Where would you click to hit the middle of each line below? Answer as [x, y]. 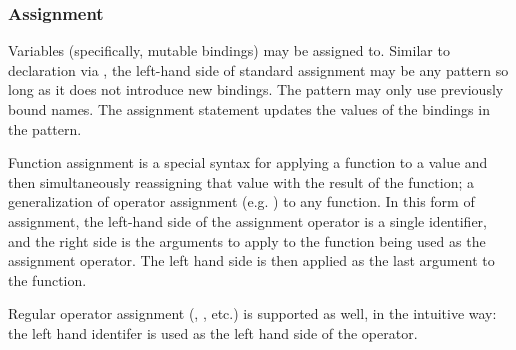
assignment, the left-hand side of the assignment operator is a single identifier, [247, 220]
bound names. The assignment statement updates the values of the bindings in [249, 109]
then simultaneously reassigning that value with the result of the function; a [241, 181]
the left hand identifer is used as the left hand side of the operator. [213, 332]
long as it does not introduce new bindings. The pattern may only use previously [256, 89]
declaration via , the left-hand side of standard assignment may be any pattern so [258, 69]
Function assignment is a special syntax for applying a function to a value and [248, 162]
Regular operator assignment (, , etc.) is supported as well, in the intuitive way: [252, 313]
